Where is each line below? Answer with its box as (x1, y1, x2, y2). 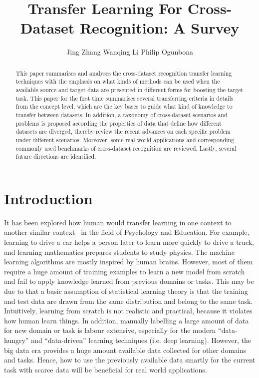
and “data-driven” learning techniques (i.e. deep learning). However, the (31, 334, 251, 345)
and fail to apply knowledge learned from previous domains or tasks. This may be (4, 276, 254, 286)
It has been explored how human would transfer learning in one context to (4, 217, 232, 227)
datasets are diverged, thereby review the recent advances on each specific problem (15, 127, 231, 136)
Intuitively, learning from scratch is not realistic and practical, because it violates (4, 305, 253, 316)
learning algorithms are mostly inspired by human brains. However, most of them (4, 256, 253, 267)
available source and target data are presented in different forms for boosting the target (15, 86, 244, 94)
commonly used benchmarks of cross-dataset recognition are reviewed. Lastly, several (15, 144, 237, 152)
